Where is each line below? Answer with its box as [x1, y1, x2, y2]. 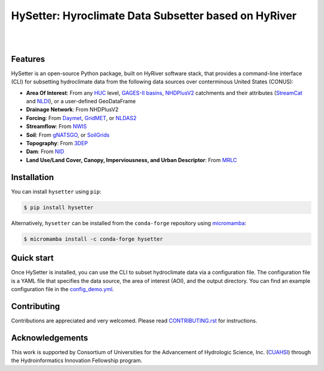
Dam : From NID [26, 148, 64, 155]
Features [11, 54, 45, 64]
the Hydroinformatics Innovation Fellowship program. [11, 357, 143, 364]
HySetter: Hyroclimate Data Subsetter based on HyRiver [11, 9, 297, 22]
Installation [11, 172, 54, 182]
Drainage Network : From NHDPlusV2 [26, 106, 119, 113]
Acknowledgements [11, 333, 88, 343]
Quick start [11, 253, 54, 264]
